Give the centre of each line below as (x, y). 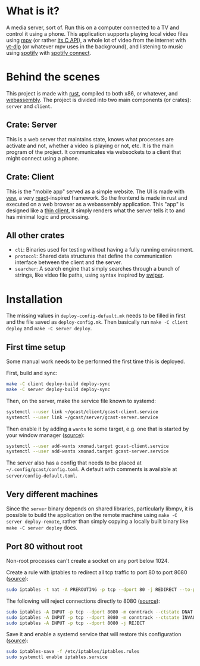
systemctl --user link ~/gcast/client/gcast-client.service (82, 412)
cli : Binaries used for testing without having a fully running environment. (104, 250)
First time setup (36, 347)
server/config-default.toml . (42, 476)
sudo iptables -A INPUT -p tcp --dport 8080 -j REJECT (76, 623)
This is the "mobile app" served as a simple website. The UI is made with (96, 191)
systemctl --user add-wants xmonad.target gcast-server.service (87, 451)
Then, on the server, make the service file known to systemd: (81, 401)
